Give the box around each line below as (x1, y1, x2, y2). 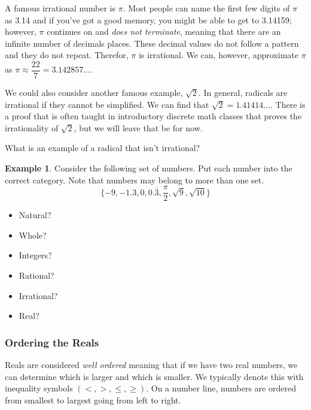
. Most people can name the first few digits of (123, 2, 290, 14)
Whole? (19, 228, 47, 241)
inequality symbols (5, 382, 73, 394)
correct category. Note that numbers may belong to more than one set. (5, 173, 264, 186)
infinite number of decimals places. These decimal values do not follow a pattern (5, 37, 299, 49)
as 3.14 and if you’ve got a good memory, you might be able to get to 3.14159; (5, 13, 292, 26)
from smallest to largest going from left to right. (5, 393, 181, 406)
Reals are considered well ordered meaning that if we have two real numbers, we (5, 358, 298, 371)
